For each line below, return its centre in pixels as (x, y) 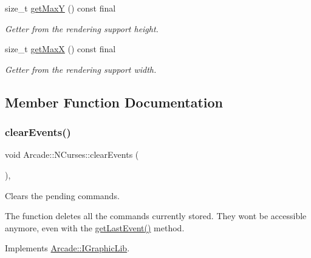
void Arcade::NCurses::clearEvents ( (72, 154)
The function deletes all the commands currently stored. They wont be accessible (156, 216)
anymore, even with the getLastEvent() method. (95, 227)
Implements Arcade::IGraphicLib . (67, 248)
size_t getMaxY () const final (60, 8)
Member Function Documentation (114, 102)
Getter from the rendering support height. (82, 28)
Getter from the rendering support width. (81, 69)
